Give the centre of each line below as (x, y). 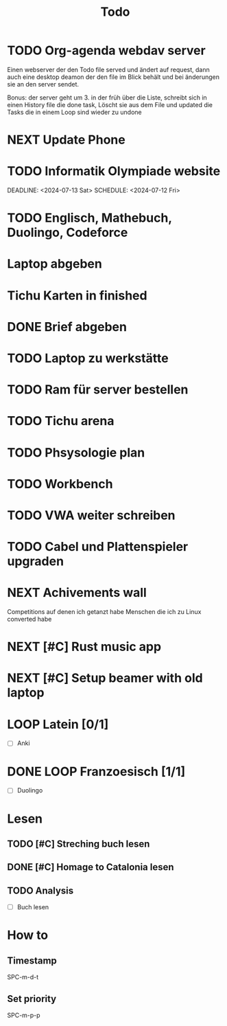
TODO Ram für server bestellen (98, 390)
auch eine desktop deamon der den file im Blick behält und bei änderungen (113, 77)
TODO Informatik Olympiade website (114, 171)
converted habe (29, 619)
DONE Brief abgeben (67, 327)
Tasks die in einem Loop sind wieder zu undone (74, 112)
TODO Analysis (40, 890)
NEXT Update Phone (66, 140)
